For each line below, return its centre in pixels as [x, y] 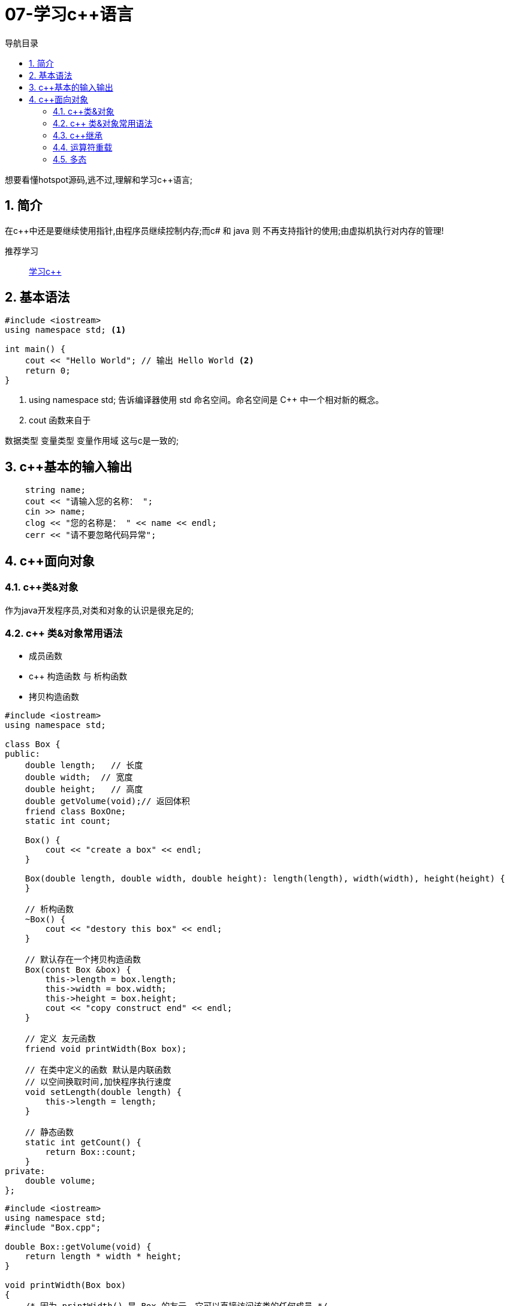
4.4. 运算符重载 [83, 147]
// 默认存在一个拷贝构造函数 [83, 960]
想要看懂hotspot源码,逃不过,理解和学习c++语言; [99, 179]
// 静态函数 [49, 1132]
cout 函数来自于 [60, 420]
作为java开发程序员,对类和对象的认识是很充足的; [99, 610]
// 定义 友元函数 [60, 1039]
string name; [55, 490]
